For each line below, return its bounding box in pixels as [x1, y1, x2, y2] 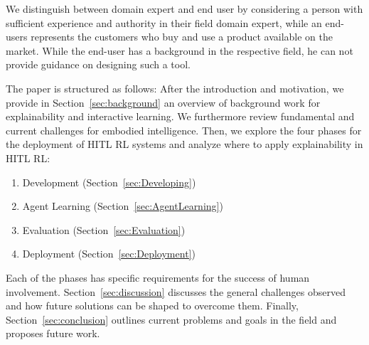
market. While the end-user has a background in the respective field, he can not [6, 43, 353, 58]
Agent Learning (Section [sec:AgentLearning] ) [22, 198, 223, 213]
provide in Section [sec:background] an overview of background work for [6, 95, 321, 110]
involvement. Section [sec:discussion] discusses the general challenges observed [6, 284, 346, 299]
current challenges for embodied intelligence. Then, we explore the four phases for [6, 122, 362, 137]
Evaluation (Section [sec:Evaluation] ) [22, 222, 186, 237]
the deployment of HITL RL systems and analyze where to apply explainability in [6, 137, 363, 152]
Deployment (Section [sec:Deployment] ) [22, 246, 196, 261]
